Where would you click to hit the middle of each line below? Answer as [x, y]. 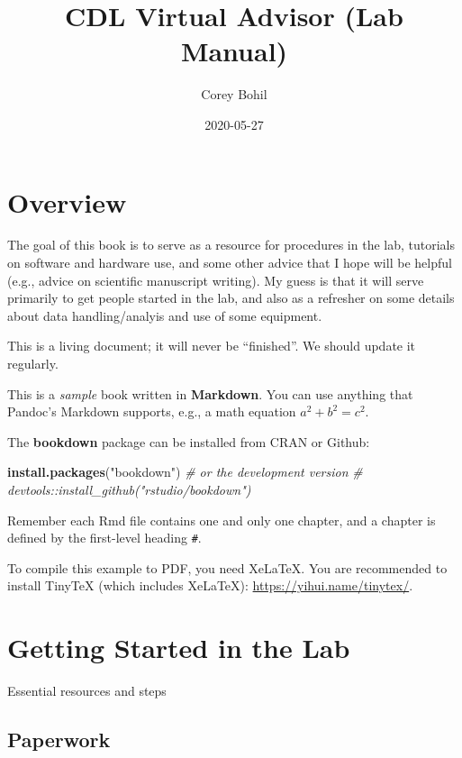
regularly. [33, 363]
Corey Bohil [234, 94]
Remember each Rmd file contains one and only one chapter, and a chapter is [222, 520]
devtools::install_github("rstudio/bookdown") [129, 489]
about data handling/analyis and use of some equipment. [165, 315]
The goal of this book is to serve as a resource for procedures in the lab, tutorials [231, 245]
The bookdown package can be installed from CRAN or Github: [189, 441]
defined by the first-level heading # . [104, 538]
